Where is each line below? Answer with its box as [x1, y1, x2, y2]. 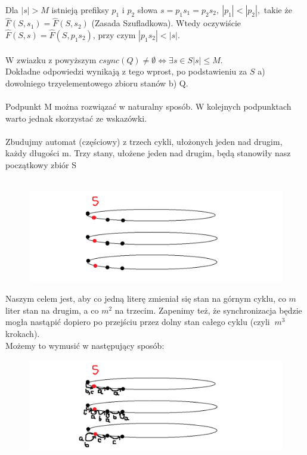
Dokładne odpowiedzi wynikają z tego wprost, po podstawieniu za [5, 65, 247, 78]
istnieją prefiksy [51, 4, 109, 16]
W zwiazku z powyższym [5, 53, 97, 66]
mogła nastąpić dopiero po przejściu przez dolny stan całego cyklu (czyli [5, 315, 270, 328]
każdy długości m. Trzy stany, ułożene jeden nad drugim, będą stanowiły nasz [5, 147, 291, 159]
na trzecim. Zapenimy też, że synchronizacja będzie [114, 304, 302, 316]
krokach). [5, 327, 40, 339]
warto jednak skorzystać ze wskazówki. [5, 112, 147, 124]
